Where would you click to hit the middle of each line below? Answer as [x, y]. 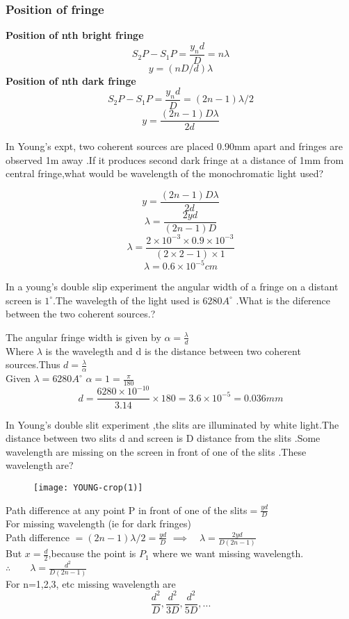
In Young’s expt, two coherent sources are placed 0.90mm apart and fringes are [174, 146]
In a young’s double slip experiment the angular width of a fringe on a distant [172, 287]
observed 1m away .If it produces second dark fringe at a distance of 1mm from [175, 159]
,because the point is [92, 553]
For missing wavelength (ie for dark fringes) [98, 523]
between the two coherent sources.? [81, 314]
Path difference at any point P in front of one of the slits [127, 510]
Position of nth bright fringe [75, 35]
